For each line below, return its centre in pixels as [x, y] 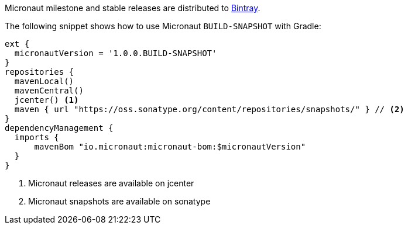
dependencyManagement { [59, 128]
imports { [37, 137]
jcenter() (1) [47, 100]
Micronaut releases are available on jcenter [111, 183]
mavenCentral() [49, 91]
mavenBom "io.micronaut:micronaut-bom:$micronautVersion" [170, 147]
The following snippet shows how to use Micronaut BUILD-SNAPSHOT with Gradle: [163, 26]
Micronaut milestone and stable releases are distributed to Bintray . [133, 8]
